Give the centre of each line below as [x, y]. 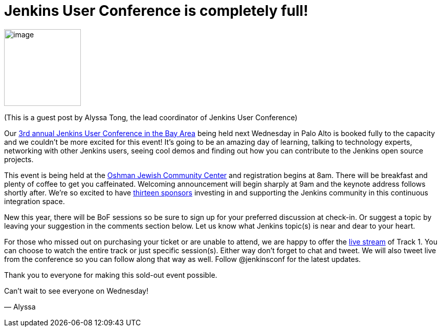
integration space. [35, 201]
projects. [19, 159]
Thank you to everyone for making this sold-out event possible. [111, 275]
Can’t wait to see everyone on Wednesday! [76, 291]
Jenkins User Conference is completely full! [156, 11]
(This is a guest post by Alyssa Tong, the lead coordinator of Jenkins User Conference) [151, 117]
